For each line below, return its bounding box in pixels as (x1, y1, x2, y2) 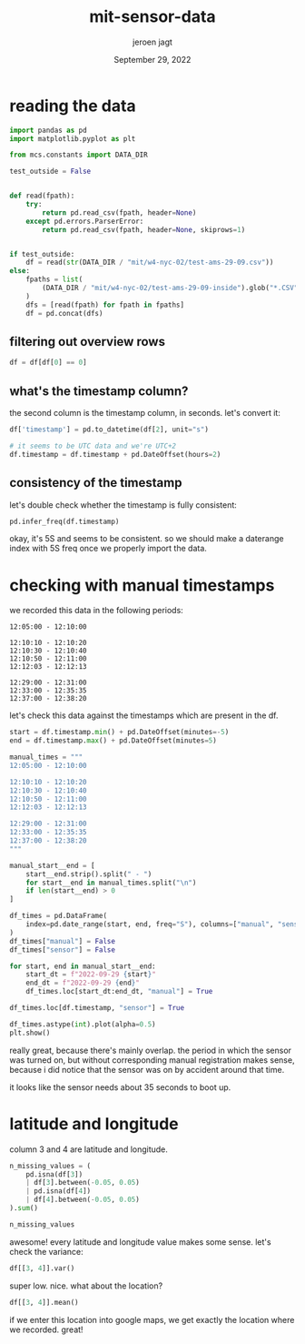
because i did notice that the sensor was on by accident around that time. (9, 1064, 285, 1075)
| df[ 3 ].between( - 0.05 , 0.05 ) (25, 1178, 141, 1187)
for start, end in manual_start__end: (9, 962, 156, 971)
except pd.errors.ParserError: (25, 217, 144, 226)
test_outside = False (9, 167, 92, 177)
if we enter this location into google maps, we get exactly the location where (9, 1314, 295, 1325)
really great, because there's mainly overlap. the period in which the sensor (9, 1045, 292, 1056)
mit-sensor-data (89, 6, 216, 27)
